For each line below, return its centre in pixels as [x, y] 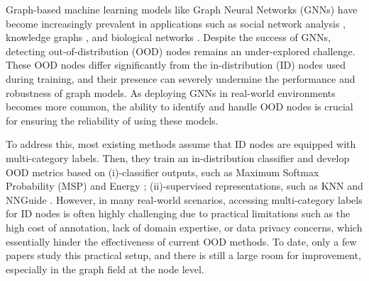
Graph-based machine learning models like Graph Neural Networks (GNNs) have [182, 9]
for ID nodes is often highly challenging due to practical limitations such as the [178, 213]
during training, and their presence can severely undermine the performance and [181, 78]
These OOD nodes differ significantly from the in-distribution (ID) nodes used [176, 65]
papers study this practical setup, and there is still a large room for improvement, [183, 255]
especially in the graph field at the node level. [105, 269]
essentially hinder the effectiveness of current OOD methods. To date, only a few [181, 241]
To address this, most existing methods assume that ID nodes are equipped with [181, 144]
